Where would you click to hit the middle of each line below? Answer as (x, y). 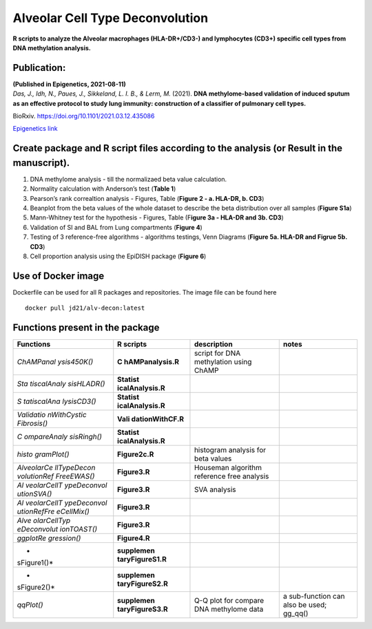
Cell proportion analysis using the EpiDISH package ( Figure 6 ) (118, 256)
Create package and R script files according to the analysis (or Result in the (178, 148)
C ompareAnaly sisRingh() (60, 437)
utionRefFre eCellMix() (53, 511)
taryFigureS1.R (142, 559)
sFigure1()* (35, 563)
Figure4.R (134, 538)
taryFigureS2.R (143, 584)
